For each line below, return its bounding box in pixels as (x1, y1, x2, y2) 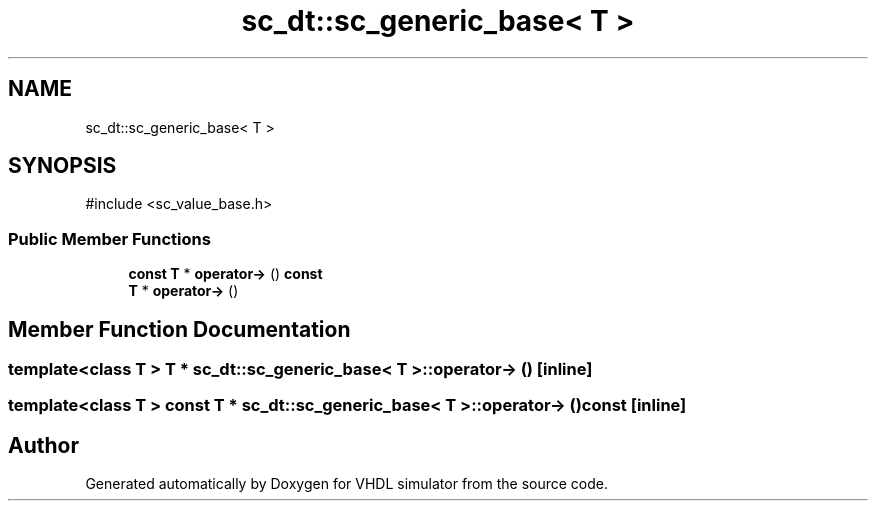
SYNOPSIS (8, 153, 117, 179)
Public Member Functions (8, 228, 211, 249)
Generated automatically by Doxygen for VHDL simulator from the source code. (85, 475, 609, 493)
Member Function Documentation (8, 316, 351, 342)
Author (8, 432, 79, 458)
